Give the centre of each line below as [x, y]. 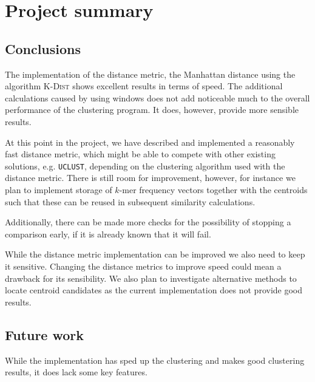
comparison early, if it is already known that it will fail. [108, 234]
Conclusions [43, 48]
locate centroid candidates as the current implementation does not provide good [154, 290]
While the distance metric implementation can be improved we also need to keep [155, 254]
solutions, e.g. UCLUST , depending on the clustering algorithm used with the [145, 165]
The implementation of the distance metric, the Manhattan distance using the [150, 74]
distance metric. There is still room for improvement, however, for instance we [150, 178]
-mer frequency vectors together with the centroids [213, 189]
